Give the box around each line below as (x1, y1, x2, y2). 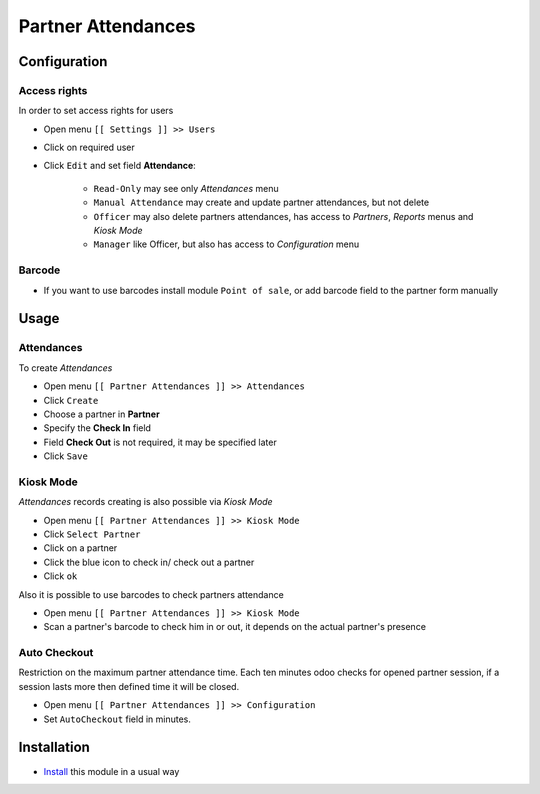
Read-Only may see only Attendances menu (93, 182, 279, 194)
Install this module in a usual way (43, 765, 180, 777)
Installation (18, 739, 90, 756)
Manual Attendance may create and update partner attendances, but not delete (93, 196, 430, 209)
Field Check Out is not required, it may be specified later (43, 436, 277, 448)
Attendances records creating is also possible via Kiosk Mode (18, 496, 274, 508)
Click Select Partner (43, 528, 141, 540)
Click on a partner (43, 542, 118, 554)
